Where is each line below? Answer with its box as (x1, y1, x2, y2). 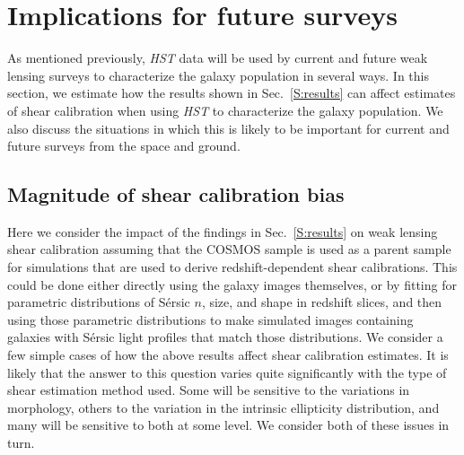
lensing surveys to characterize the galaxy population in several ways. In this (7, 66, 429, 84)
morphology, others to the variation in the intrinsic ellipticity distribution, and (7, 398, 440, 416)
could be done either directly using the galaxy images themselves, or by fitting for (7, 275, 457, 293)
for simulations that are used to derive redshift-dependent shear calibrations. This (7, 258, 458, 276)
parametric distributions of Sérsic (7, 293, 190, 311)
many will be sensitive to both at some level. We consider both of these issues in (7, 416, 450, 434)
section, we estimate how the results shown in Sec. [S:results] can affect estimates (7, 83, 456, 102)
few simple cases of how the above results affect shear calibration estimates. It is (7, 346, 449, 364)
